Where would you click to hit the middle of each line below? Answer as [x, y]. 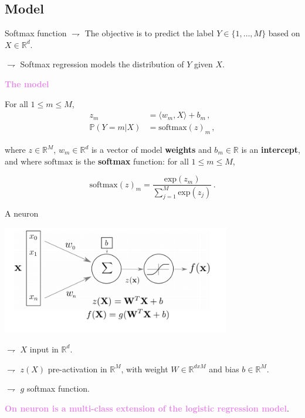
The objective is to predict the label [149, 33]
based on [284, 33]
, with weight [145, 369]
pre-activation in [77, 369]
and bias [224, 369]
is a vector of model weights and [151, 150]
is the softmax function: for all [132, 161]
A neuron [22, 213]
